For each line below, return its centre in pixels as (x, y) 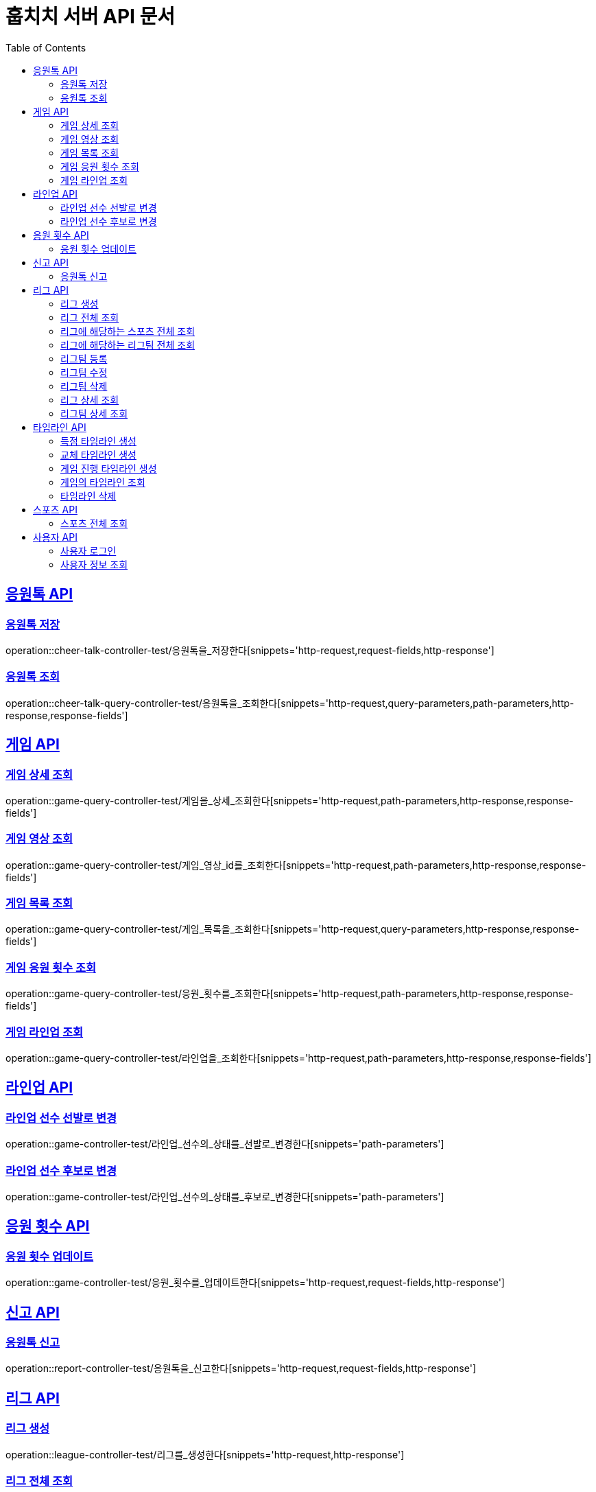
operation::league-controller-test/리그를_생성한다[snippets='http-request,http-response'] (205, 1454)
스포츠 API (55, 509)
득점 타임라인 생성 (98, 441)
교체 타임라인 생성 (98, 454)
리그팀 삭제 (84, 386)
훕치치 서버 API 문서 (91, 16)
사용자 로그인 (88, 550)
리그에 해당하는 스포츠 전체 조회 (128, 331)
